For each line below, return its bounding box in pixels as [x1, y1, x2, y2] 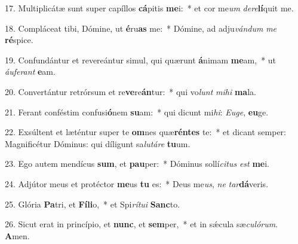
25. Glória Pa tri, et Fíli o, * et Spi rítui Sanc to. [5, 197, 180, 210]
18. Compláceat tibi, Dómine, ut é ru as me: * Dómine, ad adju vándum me [5, 22, 277, 34]
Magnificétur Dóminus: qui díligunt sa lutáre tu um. [5, 137, 191, 150]
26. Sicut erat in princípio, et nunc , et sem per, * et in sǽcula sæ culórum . [5, 218, 278, 230]
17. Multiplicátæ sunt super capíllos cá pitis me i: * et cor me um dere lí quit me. [5, 2, 294, 14]
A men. [5, 229, 30, 242]
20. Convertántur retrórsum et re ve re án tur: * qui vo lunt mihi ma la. [5, 85, 256, 97]
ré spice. [5, 33, 33, 46]
